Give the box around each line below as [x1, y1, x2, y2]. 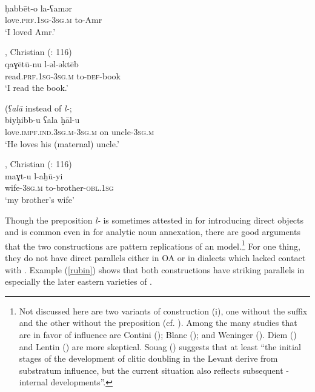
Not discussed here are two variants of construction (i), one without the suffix [19, 304, 308, 317]
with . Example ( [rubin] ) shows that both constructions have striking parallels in [5, 263, 305, 276]
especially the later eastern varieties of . [5, 275, 152, 288]
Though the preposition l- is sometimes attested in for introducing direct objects [5, 213, 304, 226]
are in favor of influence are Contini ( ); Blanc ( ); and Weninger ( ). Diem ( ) [19, 328, 297, 341]
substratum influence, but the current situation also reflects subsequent [19, 364, 283, 376]
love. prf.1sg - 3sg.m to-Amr [5, 13, 102, 26]
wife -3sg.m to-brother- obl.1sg [5, 181, 114, 194]
